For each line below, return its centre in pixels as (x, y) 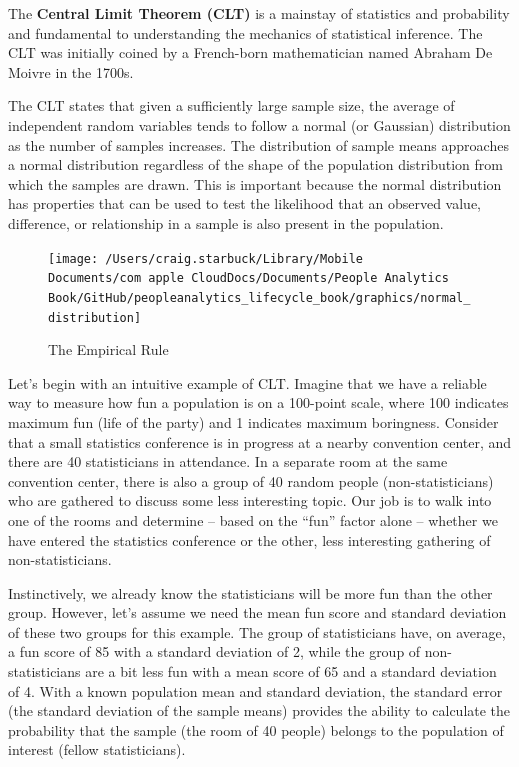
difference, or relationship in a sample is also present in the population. (226, 222)
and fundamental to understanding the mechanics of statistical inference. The (245, 32)
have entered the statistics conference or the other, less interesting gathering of (249, 539)
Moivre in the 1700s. (71, 71)
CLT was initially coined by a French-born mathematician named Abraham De (250, 52)
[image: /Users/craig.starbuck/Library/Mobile (205, 258)
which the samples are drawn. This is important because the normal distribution (255, 183)
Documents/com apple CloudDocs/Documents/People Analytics (248, 278)
